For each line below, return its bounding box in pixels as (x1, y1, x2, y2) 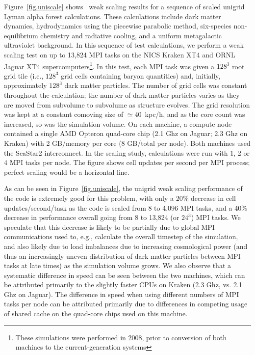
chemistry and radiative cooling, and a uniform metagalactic (40, 30, 222, 40)
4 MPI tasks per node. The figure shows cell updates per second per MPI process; (4, 157, 250, 167)
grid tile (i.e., (4, 70, 44, 81)
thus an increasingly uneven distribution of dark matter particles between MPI (4, 250, 241, 261)
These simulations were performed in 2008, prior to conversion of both (15, 332, 227, 342)
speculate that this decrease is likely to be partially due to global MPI (4, 221, 215, 232)
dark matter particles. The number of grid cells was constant (64, 80, 247, 90)
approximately (4, 80, 47, 90)
